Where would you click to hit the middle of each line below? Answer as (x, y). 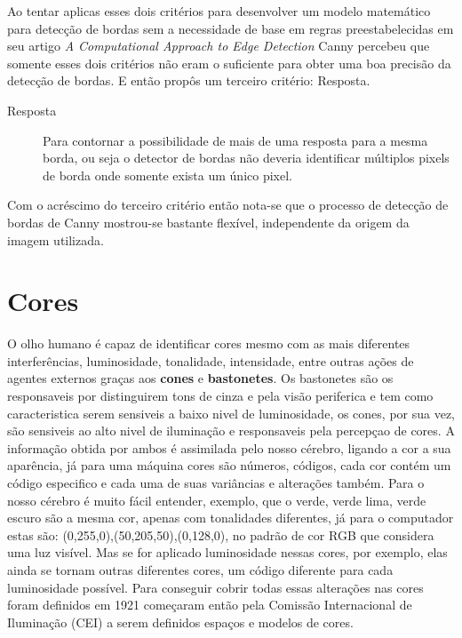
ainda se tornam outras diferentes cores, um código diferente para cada (200, 569)
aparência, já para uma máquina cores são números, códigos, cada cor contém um (229, 465)
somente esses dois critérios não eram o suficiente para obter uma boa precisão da (229, 63)
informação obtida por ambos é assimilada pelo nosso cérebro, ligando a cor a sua (229, 447)
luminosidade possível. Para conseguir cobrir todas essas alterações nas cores (215, 587)
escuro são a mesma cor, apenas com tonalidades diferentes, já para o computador (231, 518)
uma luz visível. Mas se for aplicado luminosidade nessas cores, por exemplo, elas (227, 552)
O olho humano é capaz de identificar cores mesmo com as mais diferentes (209, 343)
